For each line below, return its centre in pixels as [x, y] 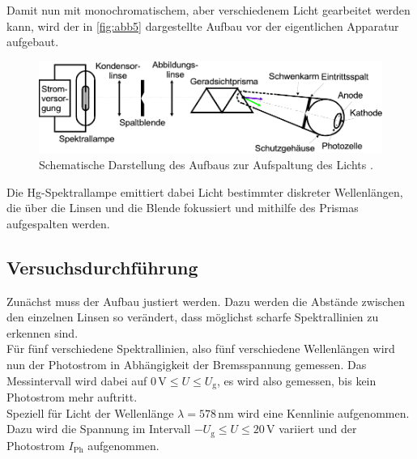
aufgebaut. [33, 42]
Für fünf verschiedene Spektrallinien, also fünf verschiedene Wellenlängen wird [201, 348]
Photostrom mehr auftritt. [72, 396]
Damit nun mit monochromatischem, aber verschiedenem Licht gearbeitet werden [208, 10]
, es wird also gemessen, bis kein [296, 380]
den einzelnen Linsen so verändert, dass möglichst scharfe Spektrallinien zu [193, 317]
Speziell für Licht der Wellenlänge [90, 412]
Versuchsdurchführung [102, 267]
